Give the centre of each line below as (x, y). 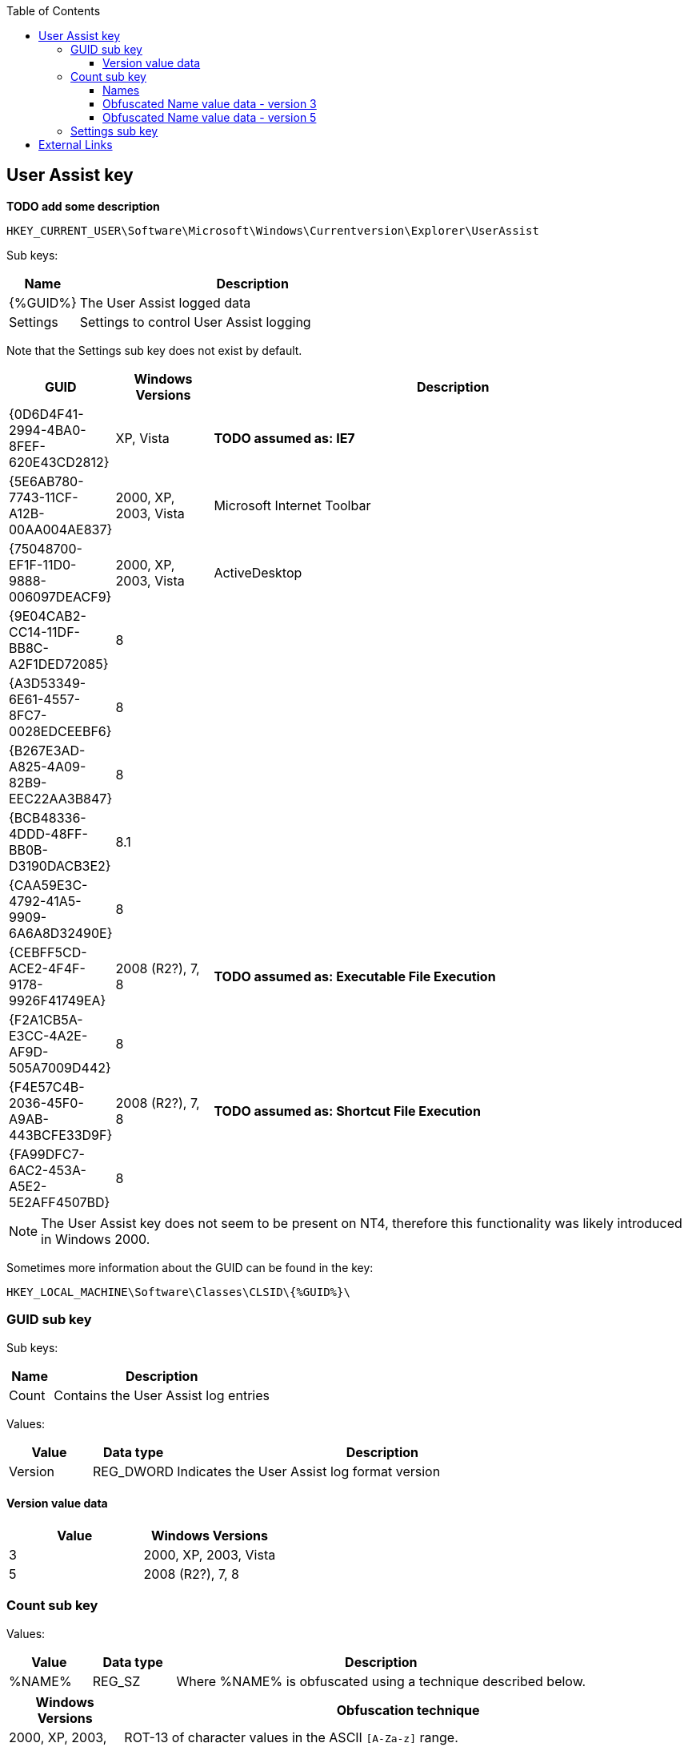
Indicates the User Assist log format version (309, 1471)
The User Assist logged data (165, 302)
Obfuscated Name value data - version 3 (210, 104)
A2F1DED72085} (59, 664)
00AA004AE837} (61, 529)
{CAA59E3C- (48, 885)
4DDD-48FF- (48, 833)
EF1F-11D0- (43, 564)
